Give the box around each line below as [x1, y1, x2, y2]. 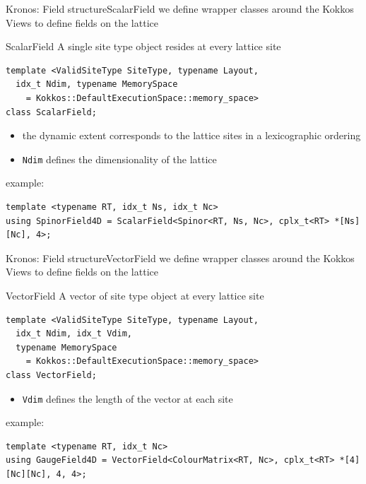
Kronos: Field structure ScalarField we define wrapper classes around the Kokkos [6, 1, 354, 16]
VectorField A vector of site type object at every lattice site [6, 288, 264, 302]
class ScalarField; [6, 107, 97, 117]
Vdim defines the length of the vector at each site [22, 391, 233, 406]
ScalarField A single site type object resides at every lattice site [6, 39, 281, 54]
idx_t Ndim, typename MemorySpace [16, 79, 178, 90]
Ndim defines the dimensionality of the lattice [22, 151, 217, 166]
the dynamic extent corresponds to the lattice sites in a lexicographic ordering [22, 128, 361, 143]
